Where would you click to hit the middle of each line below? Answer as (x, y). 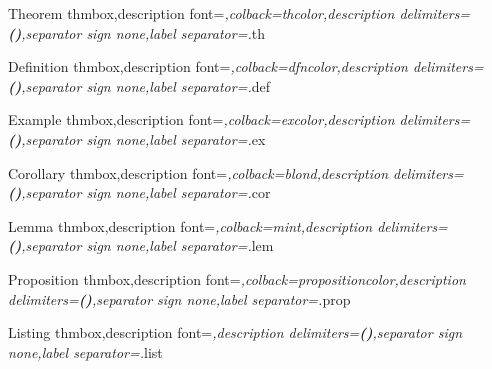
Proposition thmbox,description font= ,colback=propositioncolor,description (237, 278)
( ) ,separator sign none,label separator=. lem (141, 245)
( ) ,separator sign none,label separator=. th (136, 32)
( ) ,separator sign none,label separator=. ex (137, 138)
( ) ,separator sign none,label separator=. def (139, 85)
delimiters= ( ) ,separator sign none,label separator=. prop (179, 298)
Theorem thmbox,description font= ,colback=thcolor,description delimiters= (239, 13)
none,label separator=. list (85, 351)
